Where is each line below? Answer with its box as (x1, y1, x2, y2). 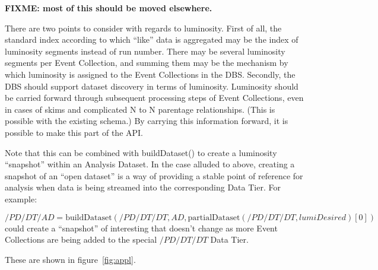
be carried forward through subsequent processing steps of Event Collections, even (5, 91, 304, 104)
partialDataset (188, 213, 240, 222)
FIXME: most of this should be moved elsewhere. (5, 2, 212, 14)
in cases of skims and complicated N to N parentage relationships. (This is (5, 103, 275, 115)
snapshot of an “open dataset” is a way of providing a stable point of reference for (5, 169, 303, 182)
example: (5, 192, 37, 205)
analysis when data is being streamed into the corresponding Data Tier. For (5, 181, 281, 193)
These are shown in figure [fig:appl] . (5, 253, 136, 265)
